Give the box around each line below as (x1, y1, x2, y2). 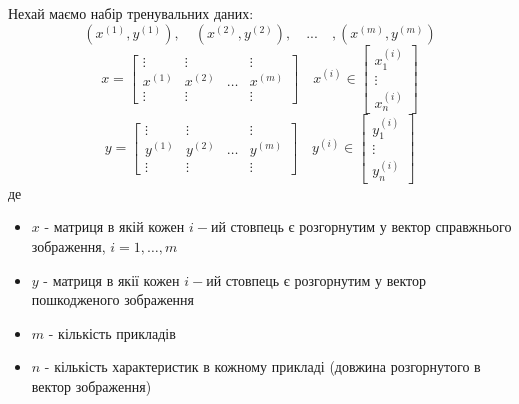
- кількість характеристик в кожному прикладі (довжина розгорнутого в (44, 356, 481, 377)
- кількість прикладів (48, 322, 176, 343)
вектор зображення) (31, 375, 152, 396)
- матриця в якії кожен (43, 269, 180, 290)
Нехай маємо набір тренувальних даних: (8, 3, 254, 23)
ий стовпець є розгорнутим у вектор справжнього (210, 216, 512, 237)
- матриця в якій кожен (44, 216, 185, 237)
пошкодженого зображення (31, 289, 195, 310)
